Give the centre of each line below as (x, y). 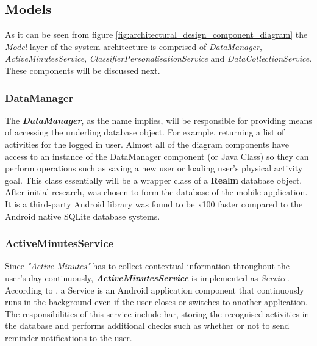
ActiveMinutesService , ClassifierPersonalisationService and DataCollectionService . (158, 58)
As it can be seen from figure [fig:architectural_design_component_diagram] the (156, 34)
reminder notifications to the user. (69, 337)
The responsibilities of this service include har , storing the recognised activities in (157, 313)
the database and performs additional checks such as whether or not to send (147, 326)
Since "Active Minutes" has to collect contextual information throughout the (148, 266)
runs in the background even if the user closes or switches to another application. (156, 302)
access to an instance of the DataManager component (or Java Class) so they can (157, 156)
